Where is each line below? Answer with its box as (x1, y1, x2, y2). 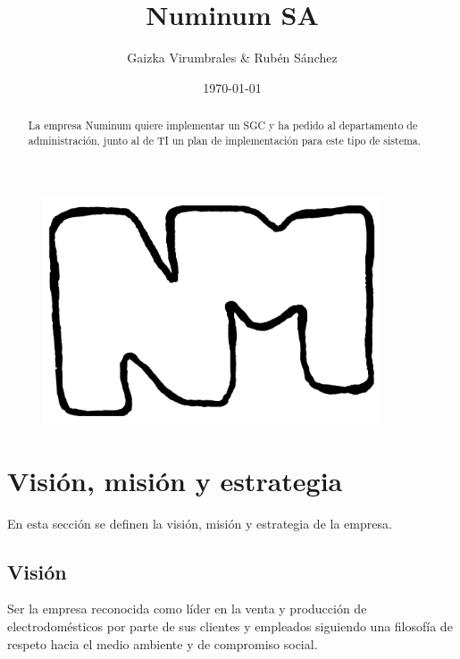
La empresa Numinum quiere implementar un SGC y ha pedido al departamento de (28, 118, 418, 133)
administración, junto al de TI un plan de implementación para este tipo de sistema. (28, 132, 422, 147)
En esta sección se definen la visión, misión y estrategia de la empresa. (7, 513, 392, 532)
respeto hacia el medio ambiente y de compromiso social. (7, 634, 318, 653)
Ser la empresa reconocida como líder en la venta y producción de (7, 599, 367, 618)
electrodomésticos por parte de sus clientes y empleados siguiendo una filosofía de (7, 616, 453, 635)
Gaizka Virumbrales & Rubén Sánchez (127, 48, 338, 67)
